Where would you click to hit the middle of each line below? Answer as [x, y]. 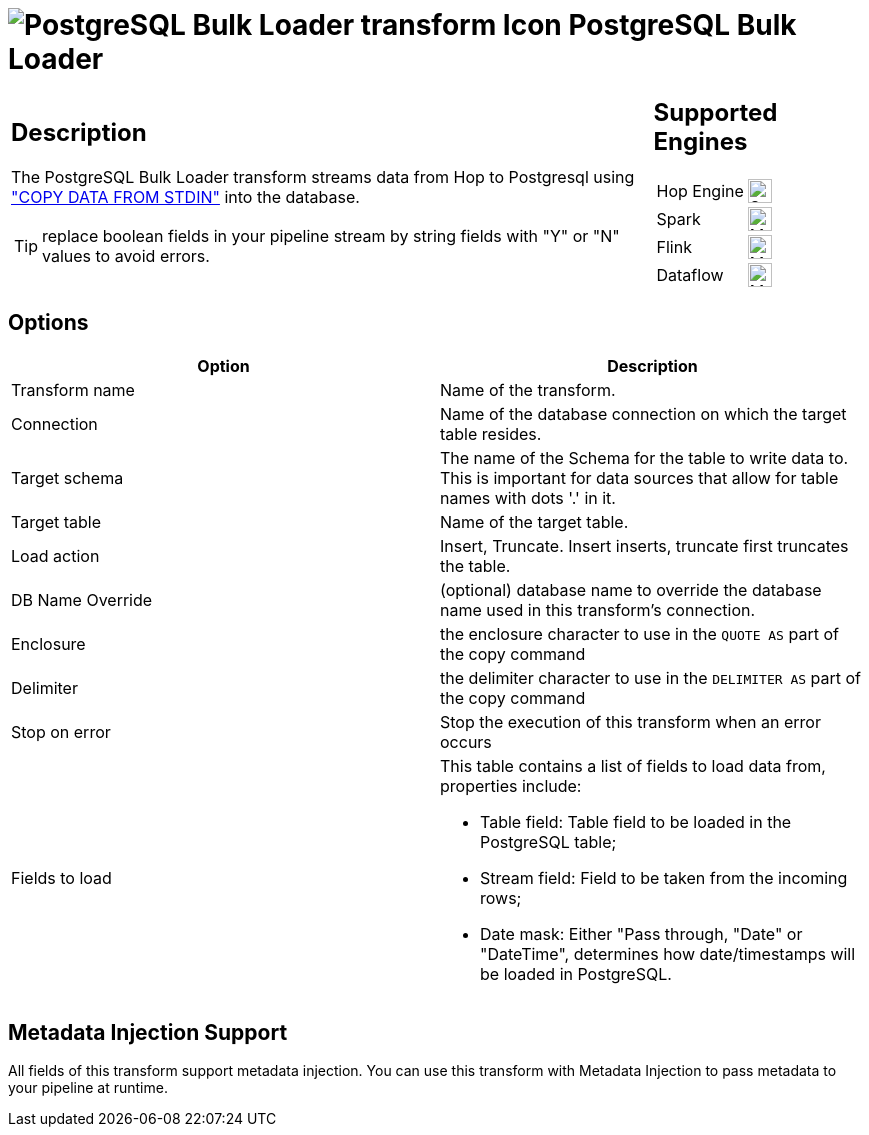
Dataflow [690, 274]
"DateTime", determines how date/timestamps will [668, 953]
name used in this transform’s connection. [598, 609]
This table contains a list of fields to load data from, [633, 765]
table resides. [491, 433]
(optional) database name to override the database [631, 589]
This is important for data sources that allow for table [639, 477]
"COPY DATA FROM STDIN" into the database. [185, 197]
